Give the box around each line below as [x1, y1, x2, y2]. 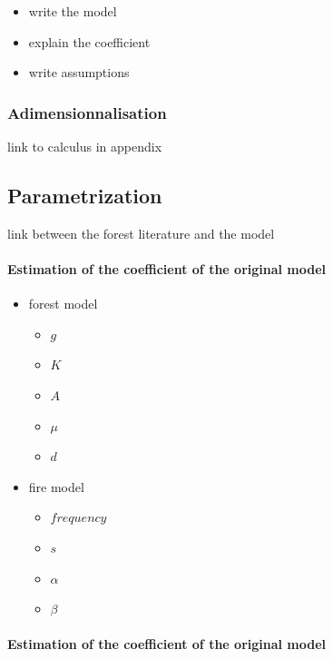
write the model [28, 2, 117, 20]
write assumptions [28, 63, 130, 82]
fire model [28, 477, 84, 496]
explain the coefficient [28, 32, 151, 51]
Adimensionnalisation [7, 101, 167, 123]
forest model [28, 294, 98, 313]
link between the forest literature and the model [7, 223, 275, 242]
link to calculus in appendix [7, 137, 162, 155]
